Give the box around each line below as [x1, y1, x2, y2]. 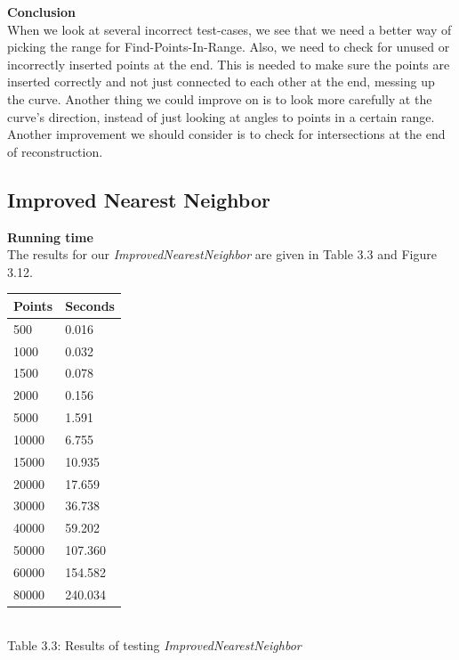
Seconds [65, 296, 115, 314]
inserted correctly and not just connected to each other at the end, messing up [7, 72, 435, 91]
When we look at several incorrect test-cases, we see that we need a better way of [7, 20, 452, 38]
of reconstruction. [7, 142, 103, 160]
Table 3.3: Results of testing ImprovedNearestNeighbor [7, 636, 302, 655]
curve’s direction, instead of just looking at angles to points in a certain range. [7, 107, 435, 126]
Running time [7, 227, 93, 246]
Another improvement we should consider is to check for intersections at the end [7, 125, 446, 143]
